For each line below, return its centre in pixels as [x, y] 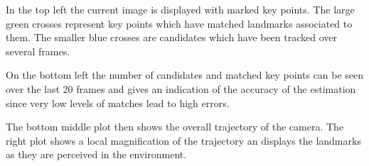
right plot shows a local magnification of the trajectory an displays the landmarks [183, 140]
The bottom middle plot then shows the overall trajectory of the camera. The [175, 127]
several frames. [38, 51]
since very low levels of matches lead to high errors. [118, 103]
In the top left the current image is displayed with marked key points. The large [180, 9]
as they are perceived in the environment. [96, 154]
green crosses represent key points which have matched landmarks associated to [179, 23]
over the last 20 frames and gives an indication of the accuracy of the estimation [181, 88]
